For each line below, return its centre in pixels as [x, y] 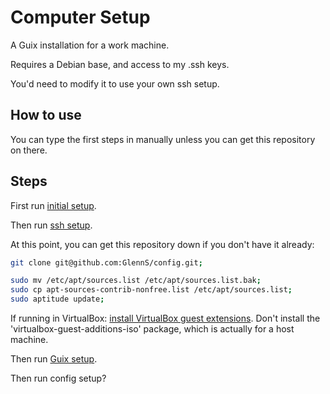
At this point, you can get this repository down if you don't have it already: [162, 244]
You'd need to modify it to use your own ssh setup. [115, 83]
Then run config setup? [58, 378]
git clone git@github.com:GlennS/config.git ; [106, 262]
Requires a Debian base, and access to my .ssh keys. [120, 64]
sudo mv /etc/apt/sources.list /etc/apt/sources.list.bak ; [136, 281]
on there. [29, 150]
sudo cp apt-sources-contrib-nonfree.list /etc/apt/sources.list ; [151, 290]
